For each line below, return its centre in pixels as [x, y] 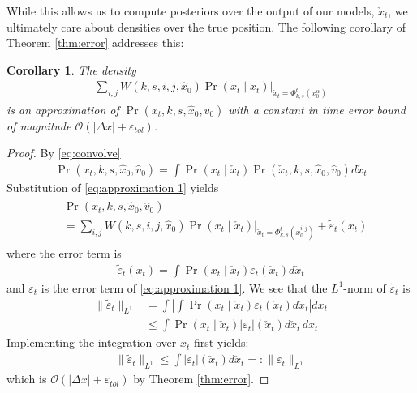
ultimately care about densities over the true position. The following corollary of [206, 26]
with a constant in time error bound [317, 109]
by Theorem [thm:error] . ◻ [201, 379]
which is [27, 379]
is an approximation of [63, 109]
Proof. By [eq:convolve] [64, 153]
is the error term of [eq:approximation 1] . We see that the [184, 287]
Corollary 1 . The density [71, 69]
